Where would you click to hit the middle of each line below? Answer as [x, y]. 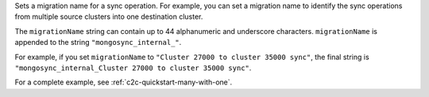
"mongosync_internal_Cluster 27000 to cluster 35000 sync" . [133, 68]
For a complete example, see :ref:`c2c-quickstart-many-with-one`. [124, 82]
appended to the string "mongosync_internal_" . [98, 43]
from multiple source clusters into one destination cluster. [109, 17]
